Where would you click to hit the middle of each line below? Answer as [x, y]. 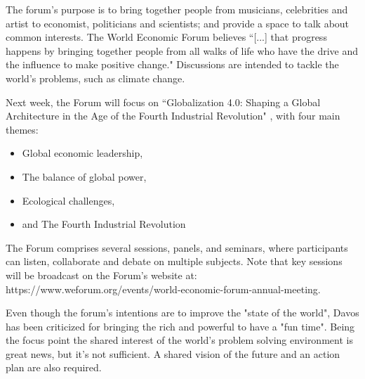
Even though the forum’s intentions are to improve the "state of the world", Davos [182, 313]
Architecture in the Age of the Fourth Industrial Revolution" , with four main [173, 116]
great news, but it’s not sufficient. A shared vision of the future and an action [173, 353]
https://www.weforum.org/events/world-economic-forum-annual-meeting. [163, 289]
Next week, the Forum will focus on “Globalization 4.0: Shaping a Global [163, 102]
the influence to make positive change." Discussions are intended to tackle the [172, 64]
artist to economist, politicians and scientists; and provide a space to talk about [178, 23]
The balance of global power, [84, 176]
